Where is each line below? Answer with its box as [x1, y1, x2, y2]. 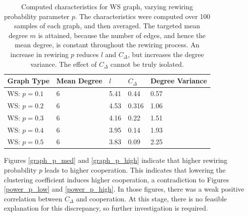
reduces [76, 49, 99, 59]
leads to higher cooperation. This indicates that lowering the [44, 165, 226, 175]
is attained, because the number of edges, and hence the [38, 30, 206, 40]
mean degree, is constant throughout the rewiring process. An [15, 39, 200, 50]
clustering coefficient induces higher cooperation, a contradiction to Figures [4, 174, 229, 184]
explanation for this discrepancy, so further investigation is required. [4, 203, 208, 213]
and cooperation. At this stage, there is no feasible [76, 193, 227, 203]
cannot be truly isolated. [110, 59, 184, 69]
